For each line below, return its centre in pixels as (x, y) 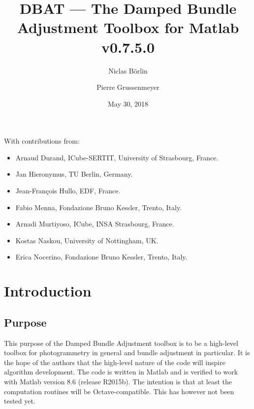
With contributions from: (42, 141)
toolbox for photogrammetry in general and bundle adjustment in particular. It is (127, 353)
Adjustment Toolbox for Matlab (128, 27)
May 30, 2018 (128, 103)
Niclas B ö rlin (128, 70)
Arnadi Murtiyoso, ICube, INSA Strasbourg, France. (95, 224)
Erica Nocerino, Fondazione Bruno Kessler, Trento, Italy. (101, 257)
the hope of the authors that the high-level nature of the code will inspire (115, 362)
